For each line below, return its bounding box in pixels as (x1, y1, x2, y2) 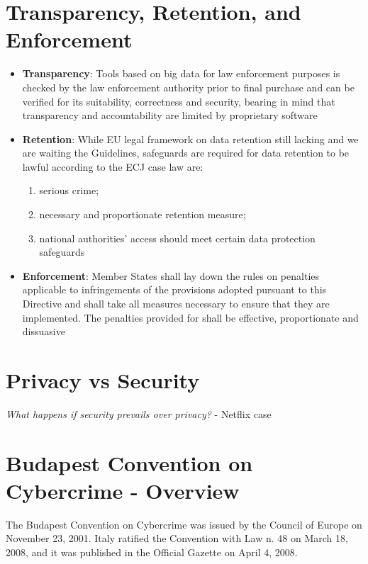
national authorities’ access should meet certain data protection (39, 230, 316, 245)
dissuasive (22, 324, 65, 339)
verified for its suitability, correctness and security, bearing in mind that (22, 94, 335, 108)
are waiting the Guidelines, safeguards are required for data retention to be (22, 145, 350, 160)
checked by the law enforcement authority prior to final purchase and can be (22, 79, 355, 94)
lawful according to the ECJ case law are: (22, 159, 203, 174)
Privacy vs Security (6, 366, 200, 394)
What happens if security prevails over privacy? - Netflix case (6, 406, 272, 421)
